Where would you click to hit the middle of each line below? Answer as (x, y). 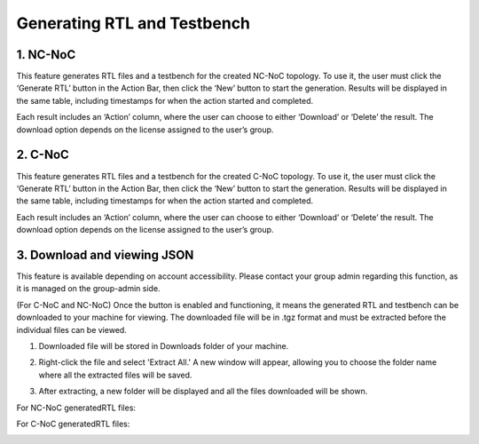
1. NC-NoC (46, 55)
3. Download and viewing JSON (105, 254)
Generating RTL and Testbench (133, 23)
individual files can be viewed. (72, 329)
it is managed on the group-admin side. (88, 289)
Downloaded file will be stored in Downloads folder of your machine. (164, 345)
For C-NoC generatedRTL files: (73, 424)
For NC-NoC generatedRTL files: (76, 408)
